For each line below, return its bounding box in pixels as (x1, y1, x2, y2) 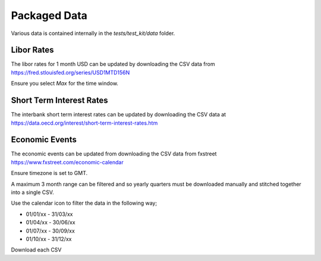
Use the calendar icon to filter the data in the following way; (11, 199, 158, 207)
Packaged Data (11, 9, 87, 22)
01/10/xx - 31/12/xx (26, 235, 72, 243)
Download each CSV (11, 246, 62, 253)
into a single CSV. (11, 189, 54, 196)
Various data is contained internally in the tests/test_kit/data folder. (11, 30, 175, 37)
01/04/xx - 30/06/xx (26, 219, 75, 226)
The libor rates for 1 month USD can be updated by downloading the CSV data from (11, 61, 215, 68)
